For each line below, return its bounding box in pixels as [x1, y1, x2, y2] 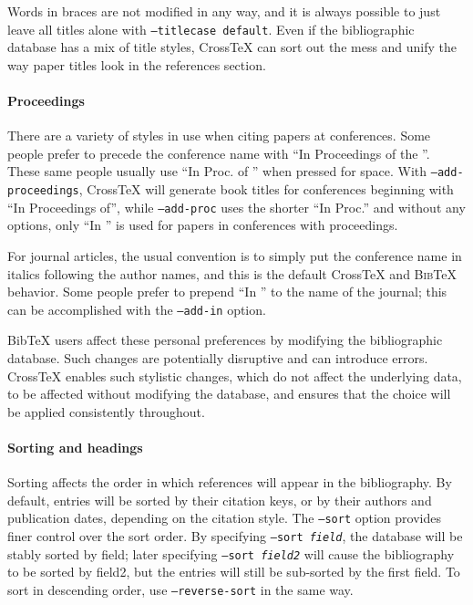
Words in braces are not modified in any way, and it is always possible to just [7, 2, 441, 20]
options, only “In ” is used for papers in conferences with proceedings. [7, 215, 398, 235]
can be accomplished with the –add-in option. [7, 299, 266, 318]
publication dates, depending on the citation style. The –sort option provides [7, 508, 441, 527]
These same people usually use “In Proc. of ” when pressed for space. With [7, 162, 427, 181]
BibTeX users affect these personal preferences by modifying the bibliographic [7, 330, 443, 349]
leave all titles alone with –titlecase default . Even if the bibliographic [7, 19, 415, 38]
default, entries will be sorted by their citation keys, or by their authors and [7, 490, 432, 509]
